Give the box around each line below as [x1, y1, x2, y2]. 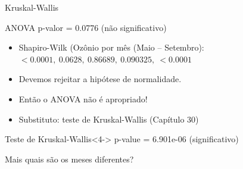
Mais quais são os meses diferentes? [5, 152, 134, 165]
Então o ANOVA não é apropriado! [18, 92, 148, 105]
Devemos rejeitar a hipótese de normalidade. [18, 73, 182, 85]
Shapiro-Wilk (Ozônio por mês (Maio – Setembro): [18, 41, 204, 54]
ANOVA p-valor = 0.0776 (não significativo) [5, 21, 167, 33]
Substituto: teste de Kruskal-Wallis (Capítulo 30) [18, 112, 199, 125]
